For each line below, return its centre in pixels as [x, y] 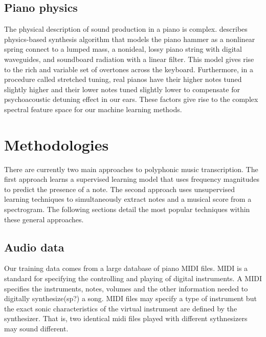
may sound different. [36, 328]
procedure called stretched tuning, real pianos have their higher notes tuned [123, 79]
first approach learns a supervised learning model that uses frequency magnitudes [132, 179]
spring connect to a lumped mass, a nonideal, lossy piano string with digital [123, 49]
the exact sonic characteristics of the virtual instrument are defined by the [121, 308]
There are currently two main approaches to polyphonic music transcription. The [131, 169]
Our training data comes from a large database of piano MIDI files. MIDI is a [126, 268]
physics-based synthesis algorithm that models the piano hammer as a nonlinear [130, 39]
